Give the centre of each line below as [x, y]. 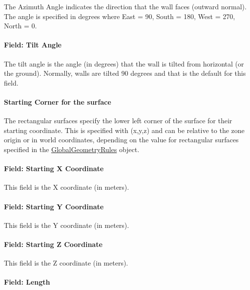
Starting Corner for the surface [58, 101]
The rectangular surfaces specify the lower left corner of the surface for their [118, 121]
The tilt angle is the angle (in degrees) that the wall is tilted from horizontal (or [124, 63]
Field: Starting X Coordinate [54, 168]
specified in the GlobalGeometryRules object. [72, 149]
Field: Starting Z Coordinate [53, 244]
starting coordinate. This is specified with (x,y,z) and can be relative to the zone [124, 130]
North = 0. [21, 26]
